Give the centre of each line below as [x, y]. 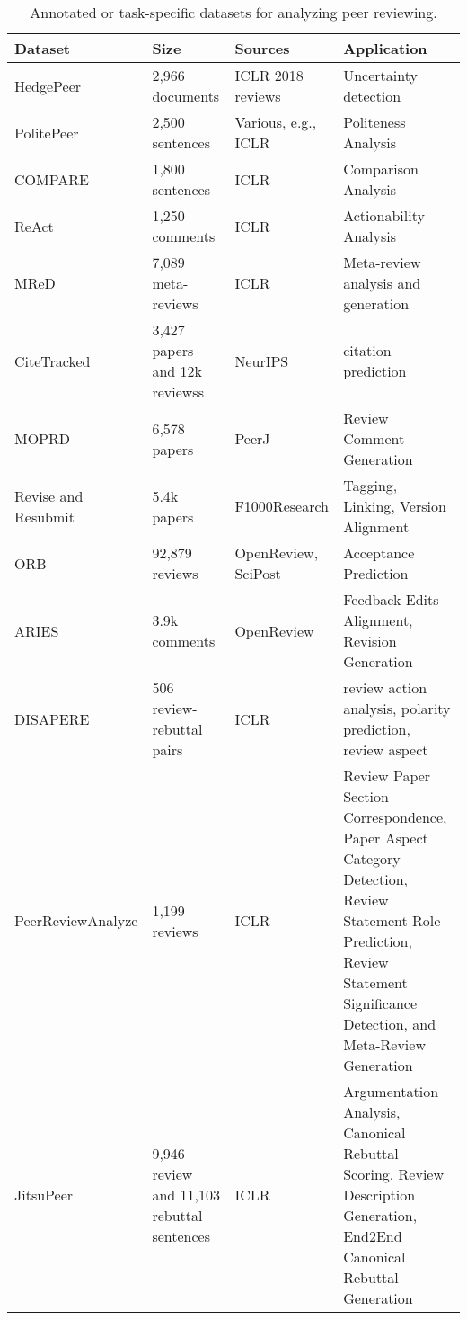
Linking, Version [395, 506]
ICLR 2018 [269, 75]
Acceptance [379, 553]
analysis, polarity [397, 708]
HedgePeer [48, 85]
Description [379, 1195]
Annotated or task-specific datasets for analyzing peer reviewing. [233, 12]
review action [385, 687]
